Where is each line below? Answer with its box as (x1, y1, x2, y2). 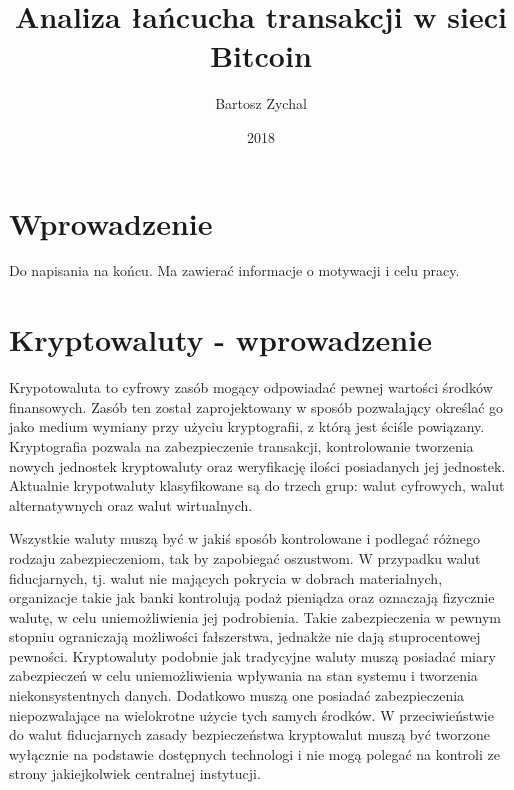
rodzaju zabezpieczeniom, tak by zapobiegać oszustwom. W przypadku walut (9, 547, 481, 568)
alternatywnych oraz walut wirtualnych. (9, 494, 253, 515)
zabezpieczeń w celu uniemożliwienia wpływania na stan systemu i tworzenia (9, 665, 478, 686)
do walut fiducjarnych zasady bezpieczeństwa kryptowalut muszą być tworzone (9, 724, 490, 745)
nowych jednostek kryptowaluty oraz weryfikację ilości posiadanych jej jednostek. (9, 455, 506, 476)
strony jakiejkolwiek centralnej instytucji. (9, 763, 261, 784)
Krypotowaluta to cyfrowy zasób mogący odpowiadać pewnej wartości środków (9, 377, 493, 398)
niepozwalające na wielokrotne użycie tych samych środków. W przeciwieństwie (9, 704, 494, 725)
